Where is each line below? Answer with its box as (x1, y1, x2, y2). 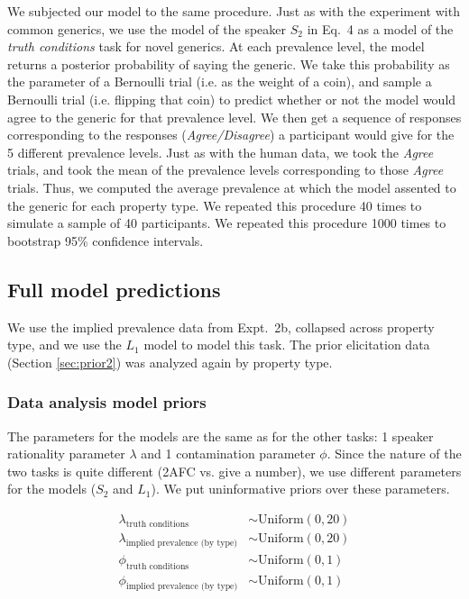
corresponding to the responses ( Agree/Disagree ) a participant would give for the (7, 125, 455, 144)
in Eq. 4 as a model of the (307, 19, 454, 38)
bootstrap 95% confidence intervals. (7, 231, 204, 250)
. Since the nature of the (326, 444, 462, 463)
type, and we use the (7, 335, 122, 354)
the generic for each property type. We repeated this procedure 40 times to (7, 195, 422, 214)
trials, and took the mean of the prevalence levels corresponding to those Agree (7, 160, 444, 179)
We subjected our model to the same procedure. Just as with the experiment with (7, 2, 460, 20)
